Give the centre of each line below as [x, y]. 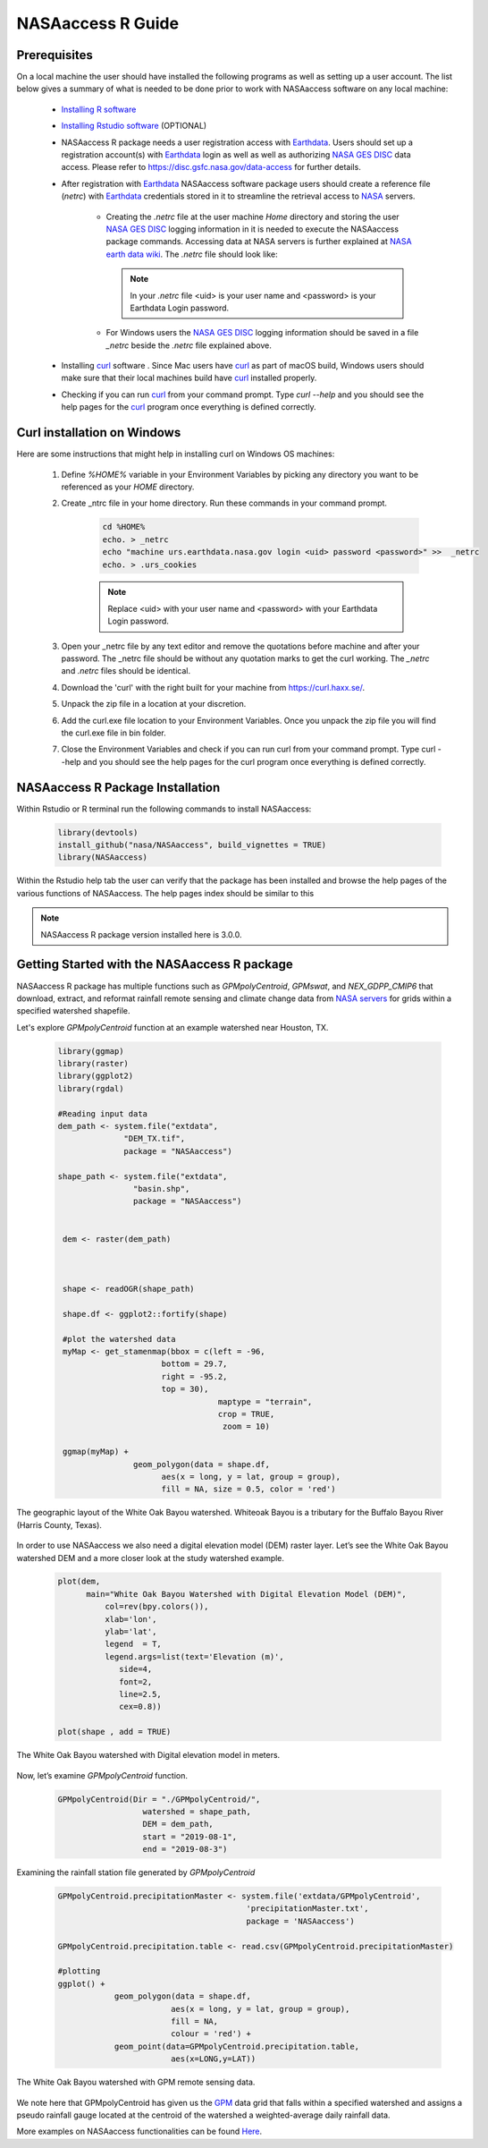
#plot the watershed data [119, 1339]
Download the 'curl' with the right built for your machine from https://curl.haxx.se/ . [213, 687]
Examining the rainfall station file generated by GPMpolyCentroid [136, 1872]
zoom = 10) [246, 1426]
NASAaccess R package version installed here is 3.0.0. [141, 934]
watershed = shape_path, [197, 1811]
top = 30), [185, 1389]
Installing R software [99, 109]
